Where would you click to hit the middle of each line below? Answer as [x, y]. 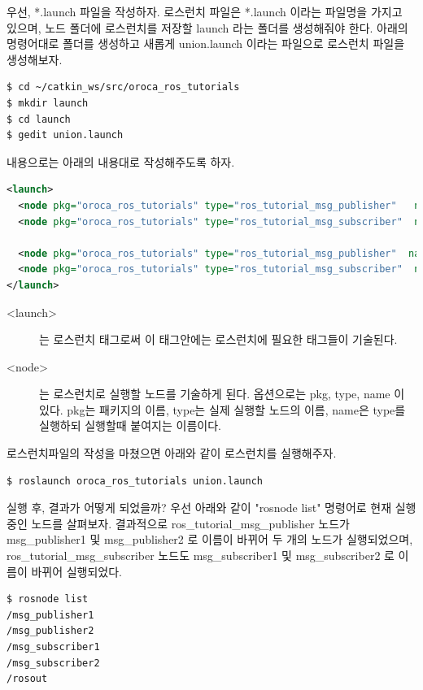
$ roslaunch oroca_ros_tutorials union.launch [135, 481]
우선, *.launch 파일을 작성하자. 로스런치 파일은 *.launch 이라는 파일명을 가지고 [205, 11]
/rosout [27, 679]
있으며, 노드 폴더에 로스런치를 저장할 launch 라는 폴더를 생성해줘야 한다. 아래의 [207, 27]
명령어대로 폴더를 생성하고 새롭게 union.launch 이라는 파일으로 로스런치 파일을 [206, 43]
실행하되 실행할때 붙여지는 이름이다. [130, 425]
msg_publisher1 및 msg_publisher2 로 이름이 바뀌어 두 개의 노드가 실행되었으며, [210, 539]
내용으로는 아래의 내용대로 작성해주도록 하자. [121, 161]
